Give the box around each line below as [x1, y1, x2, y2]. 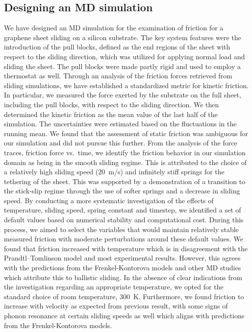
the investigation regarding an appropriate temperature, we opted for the [4, 282, 224, 292]
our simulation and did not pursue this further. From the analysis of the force [4, 138, 237, 148]
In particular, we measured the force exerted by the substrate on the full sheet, [4, 90, 241, 100]
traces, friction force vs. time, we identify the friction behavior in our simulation [4, 147, 246, 157]
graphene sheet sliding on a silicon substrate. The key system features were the [4, 32, 241, 42]
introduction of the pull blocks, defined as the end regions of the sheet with [4, 42, 230, 52]
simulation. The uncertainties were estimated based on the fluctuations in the [4, 119, 237, 129]
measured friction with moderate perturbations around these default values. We [4, 234, 243, 244]
